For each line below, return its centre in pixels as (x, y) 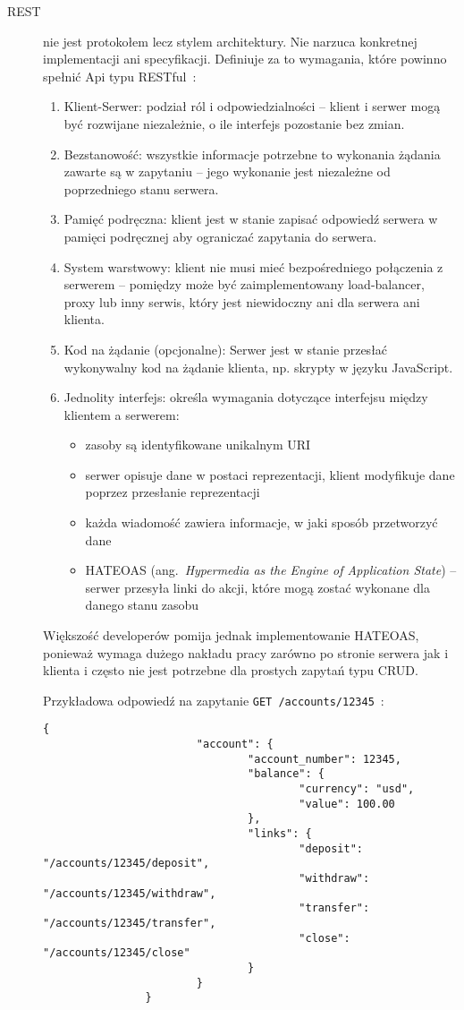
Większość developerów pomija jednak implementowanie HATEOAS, (231, 635)
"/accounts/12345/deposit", (127, 864)
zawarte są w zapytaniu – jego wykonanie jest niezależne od (227, 171)
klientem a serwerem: (122, 414)
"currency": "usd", (357, 789)
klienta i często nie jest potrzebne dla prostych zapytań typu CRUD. (231, 670)
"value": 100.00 (347, 804)
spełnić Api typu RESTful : (120, 76)
